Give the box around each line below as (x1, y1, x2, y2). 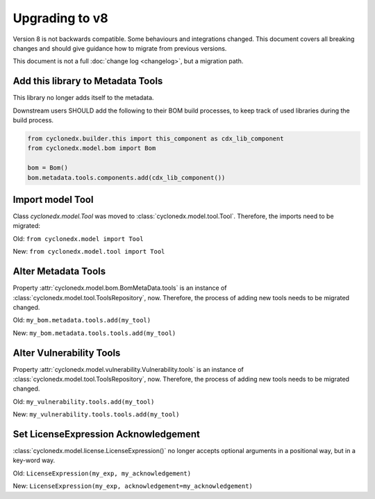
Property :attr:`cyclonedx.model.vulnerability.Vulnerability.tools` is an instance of (12, 365, 244, 373)
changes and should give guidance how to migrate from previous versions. (12, 44, 227, 52)
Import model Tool (12, 193, 94, 205)
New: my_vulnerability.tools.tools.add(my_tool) (12, 410, 180, 418)
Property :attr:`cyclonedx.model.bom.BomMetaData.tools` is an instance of (12, 284, 227, 292)
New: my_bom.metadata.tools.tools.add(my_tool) (12, 329, 176, 337)
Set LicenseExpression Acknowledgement (12, 428, 201, 440)
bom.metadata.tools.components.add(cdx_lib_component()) (27, 174, 226, 181)
